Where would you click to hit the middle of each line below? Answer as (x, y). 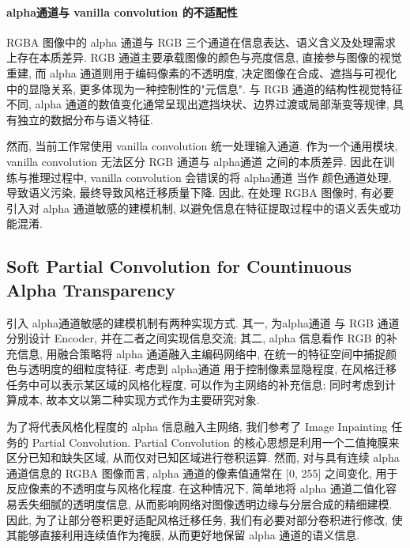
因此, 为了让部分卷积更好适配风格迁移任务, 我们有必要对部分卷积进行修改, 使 (205, 519)
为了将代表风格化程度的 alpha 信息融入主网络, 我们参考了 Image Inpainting (197, 427)
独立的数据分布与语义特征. (85, 119)
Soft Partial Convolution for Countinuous (179, 266)
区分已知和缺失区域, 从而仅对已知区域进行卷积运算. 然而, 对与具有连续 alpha (203, 457)
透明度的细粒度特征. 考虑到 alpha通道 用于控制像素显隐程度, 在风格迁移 (212, 369)
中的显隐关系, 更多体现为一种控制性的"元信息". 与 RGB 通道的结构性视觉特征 (205, 88)
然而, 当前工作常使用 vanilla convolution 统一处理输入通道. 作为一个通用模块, (202, 146)
